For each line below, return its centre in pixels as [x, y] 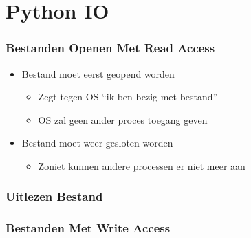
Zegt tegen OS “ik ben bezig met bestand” [128, 97]
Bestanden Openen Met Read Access [110, 48]
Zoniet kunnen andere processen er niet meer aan [142, 165]
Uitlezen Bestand [54, 196]
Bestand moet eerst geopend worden [98, 73]
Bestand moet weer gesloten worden [97, 143]
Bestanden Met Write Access [88, 228]
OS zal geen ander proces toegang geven [123, 119]
